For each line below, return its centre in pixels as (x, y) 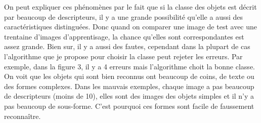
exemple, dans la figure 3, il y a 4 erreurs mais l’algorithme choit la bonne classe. (129, 66)
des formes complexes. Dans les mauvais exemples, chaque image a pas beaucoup (129, 86)
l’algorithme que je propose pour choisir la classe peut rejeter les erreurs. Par (123, 56)
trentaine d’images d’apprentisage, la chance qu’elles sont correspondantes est (124, 36)
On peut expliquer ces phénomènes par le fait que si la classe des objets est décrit (130, 7)
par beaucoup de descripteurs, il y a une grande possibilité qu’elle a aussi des (124, 16)
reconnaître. (23, 116)
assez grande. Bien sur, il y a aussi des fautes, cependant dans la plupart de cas (127, 46)
